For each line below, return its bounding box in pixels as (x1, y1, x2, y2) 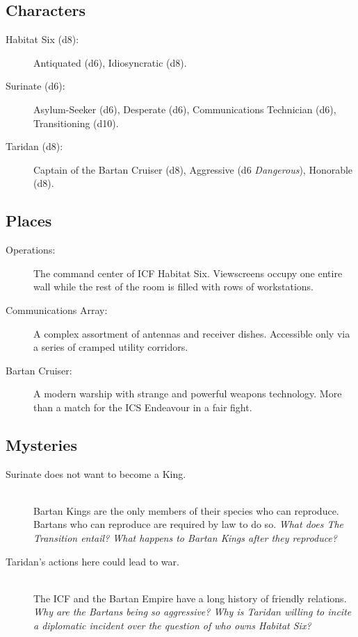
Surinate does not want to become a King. (6, 466, 186, 481)
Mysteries (6, 433, 77, 455)
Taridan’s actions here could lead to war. (6, 554, 179, 568)
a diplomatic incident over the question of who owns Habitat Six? (33, 618, 311, 633)
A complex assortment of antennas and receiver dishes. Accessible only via (33, 326, 350, 340)
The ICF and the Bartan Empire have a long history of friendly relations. (33, 590, 347, 605)
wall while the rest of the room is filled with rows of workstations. (33, 279, 314, 294)
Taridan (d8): (6, 139, 63, 154)
